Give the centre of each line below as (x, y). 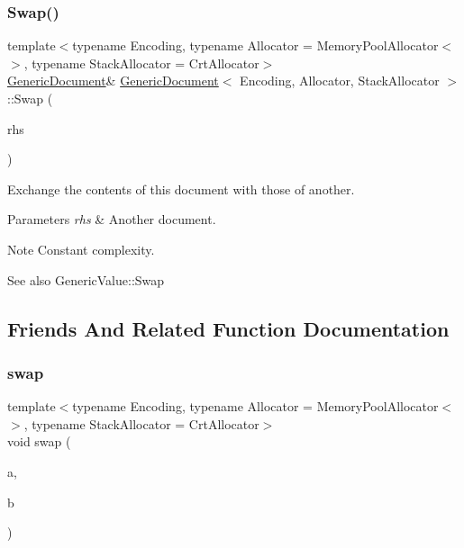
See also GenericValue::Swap (86, 279)
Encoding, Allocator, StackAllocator (340, 81)
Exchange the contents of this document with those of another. (181, 189)
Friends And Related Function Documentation (228, 328)
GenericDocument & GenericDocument (113, 81)
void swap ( (39, 441)
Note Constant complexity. (81, 249)
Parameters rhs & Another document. (112, 219)
